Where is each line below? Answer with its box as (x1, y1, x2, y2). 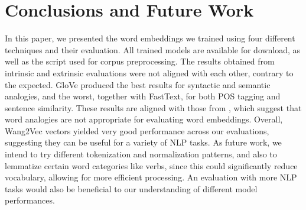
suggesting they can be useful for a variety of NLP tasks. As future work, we (5, 136, 282, 148)
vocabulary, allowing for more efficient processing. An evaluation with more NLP (5, 171, 297, 183)
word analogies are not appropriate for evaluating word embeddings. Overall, (5, 113, 283, 125)
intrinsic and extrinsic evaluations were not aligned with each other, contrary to (5, 66, 294, 79)
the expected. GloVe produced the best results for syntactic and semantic (5, 78, 271, 91)
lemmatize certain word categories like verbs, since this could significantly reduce (5, 159, 298, 172)
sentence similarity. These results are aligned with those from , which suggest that (5, 101, 302, 114)
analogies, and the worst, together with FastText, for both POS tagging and (5, 90, 281, 102)
